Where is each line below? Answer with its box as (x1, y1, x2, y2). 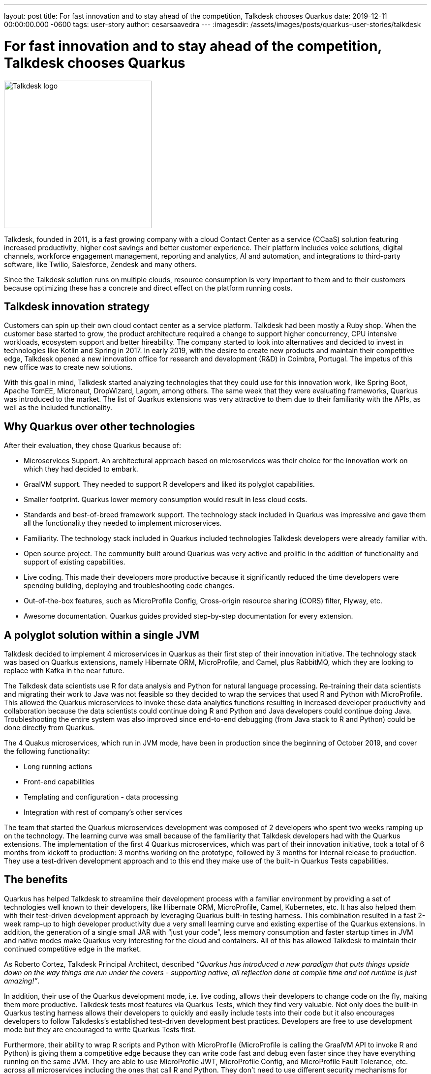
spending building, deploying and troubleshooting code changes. (24, 581, 235, 590)
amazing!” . (4, 976, 40, 985)
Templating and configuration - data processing (24, 793, 178, 802)
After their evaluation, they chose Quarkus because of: (4, 441, 181, 450)
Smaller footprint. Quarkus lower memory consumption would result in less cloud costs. (24, 495, 308, 504)
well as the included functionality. (4, 403, 112, 412)
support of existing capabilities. (24, 558, 125, 567)
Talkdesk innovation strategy (4, 300, 150, 313)
